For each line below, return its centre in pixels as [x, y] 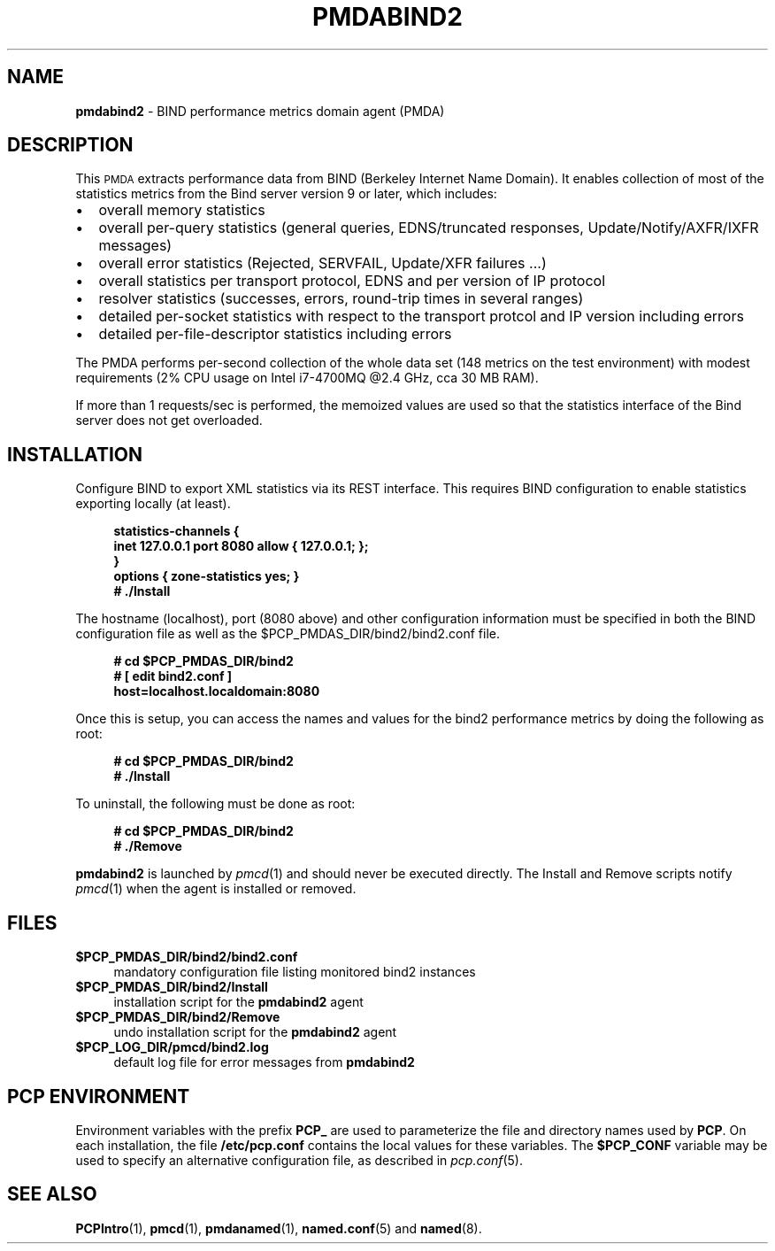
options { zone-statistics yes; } [207, 576]
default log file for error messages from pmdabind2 [264, 1062]
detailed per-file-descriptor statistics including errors [275, 334]
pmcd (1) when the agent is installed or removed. [216, 889]
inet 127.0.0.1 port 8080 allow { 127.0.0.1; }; [241, 546]
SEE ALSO [52, 1194]
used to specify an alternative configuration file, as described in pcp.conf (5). [299, 1160]
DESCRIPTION [70, 145]
